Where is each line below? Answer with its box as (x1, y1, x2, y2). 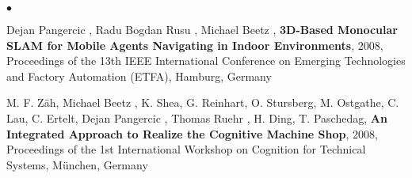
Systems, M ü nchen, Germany (6, 156, 148, 172)
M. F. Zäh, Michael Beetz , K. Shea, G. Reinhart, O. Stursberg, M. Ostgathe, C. (6, 94, 399, 111)
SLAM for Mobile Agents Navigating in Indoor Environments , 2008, (6, 36, 383, 53)
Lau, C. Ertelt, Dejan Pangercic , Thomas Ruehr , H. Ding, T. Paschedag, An (6, 109, 387, 126)
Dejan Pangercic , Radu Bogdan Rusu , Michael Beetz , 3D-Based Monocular (6, 21, 398, 37)
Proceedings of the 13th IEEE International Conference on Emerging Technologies (6, 52, 406, 69)
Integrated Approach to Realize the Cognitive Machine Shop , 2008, (6, 125, 378, 142)
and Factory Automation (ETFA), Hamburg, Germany (6, 67, 272, 84)
